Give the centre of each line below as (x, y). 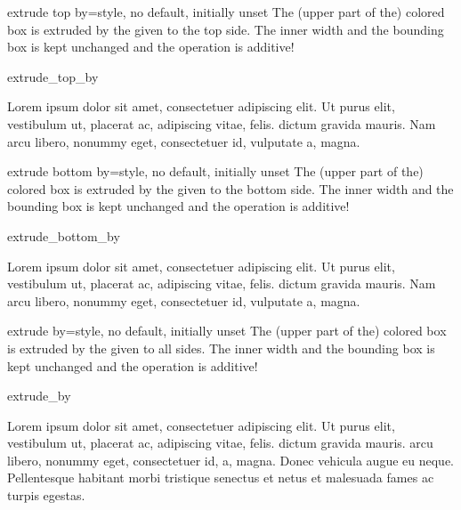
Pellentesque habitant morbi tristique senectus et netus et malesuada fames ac (221, 478)
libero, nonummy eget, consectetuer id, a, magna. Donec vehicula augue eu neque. (230, 460)
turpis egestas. (46, 495)
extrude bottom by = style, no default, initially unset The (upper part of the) (215, 171)
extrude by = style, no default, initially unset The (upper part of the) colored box (227, 331)
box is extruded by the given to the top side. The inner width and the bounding (226, 29)
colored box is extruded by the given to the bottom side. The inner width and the (230, 188)
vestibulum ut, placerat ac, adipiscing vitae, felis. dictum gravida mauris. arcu (220, 443)
